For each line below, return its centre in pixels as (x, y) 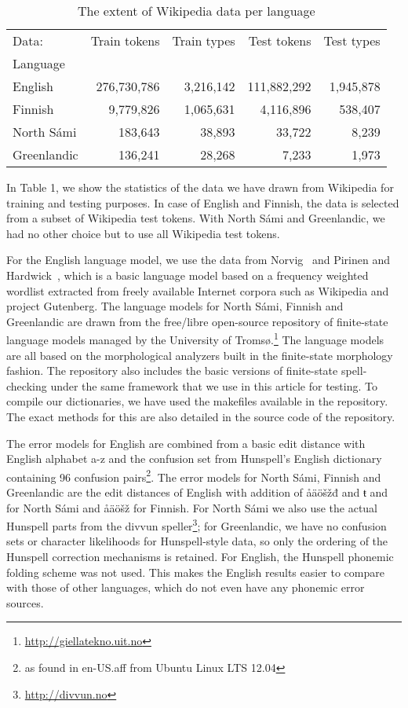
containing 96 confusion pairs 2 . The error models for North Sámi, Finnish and (194, 475)
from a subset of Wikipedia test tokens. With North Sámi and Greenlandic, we (196, 218)
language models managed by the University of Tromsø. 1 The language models (195, 338)
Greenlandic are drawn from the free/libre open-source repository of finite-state (197, 321)
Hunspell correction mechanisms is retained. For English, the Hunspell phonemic (200, 557)
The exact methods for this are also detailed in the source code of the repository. (201, 416)
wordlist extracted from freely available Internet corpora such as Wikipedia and (198, 290)
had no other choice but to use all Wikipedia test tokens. (143, 233)
